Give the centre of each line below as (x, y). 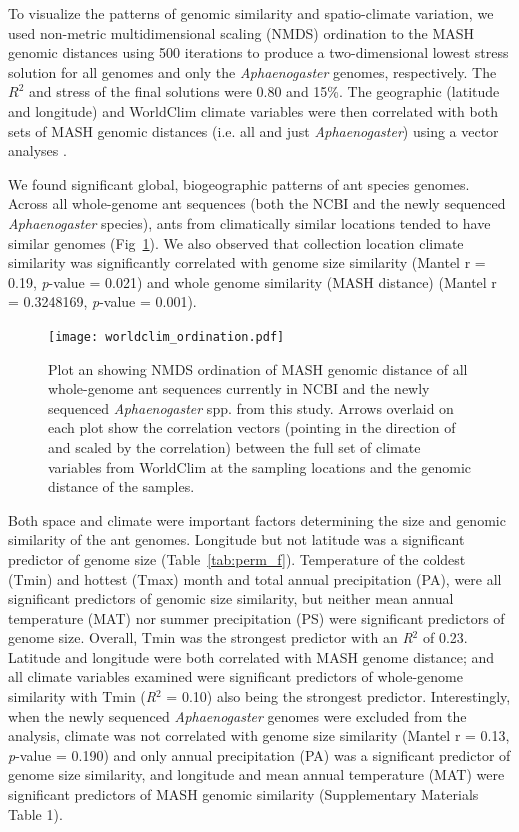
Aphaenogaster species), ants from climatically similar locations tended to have (249, 222)
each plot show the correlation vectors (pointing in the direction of (252, 427)
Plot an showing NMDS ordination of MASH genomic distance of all (258, 368)
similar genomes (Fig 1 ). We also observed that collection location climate (236, 242)
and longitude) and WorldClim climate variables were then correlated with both (253, 110)
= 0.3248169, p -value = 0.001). (102, 301)
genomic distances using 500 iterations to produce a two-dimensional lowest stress (258, 52)
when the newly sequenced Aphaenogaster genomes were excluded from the (237, 715)
